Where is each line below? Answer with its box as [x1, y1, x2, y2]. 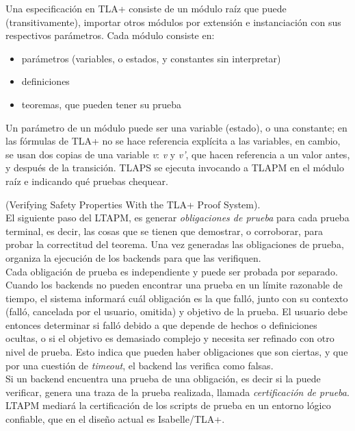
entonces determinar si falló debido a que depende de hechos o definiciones [5, 317, 317, 332]
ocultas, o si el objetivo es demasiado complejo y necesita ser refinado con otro [5, 331, 334, 345]
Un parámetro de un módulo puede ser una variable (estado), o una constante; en [5, 120, 347, 134]
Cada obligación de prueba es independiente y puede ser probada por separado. [5, 264, 338, 278]
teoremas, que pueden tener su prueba [21, 97, 182, 111]
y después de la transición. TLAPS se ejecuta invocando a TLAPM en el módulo [5, 160, 344, 175]
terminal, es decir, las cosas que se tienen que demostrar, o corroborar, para [5, 223, 323, 238]
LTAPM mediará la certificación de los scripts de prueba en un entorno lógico [5, 398, 331, 412]
